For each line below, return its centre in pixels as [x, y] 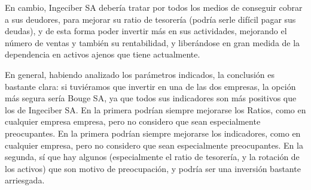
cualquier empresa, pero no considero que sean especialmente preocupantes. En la [154, 145]
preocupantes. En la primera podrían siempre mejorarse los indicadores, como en [153, 133]
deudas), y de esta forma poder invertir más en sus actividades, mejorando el [146, 31]
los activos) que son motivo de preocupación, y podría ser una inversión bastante [153, 168]
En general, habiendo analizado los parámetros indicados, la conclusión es [140, 74]
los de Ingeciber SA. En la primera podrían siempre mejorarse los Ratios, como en [155, 109]
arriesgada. [25, 180]
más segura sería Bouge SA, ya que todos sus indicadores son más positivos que [151, 98]
